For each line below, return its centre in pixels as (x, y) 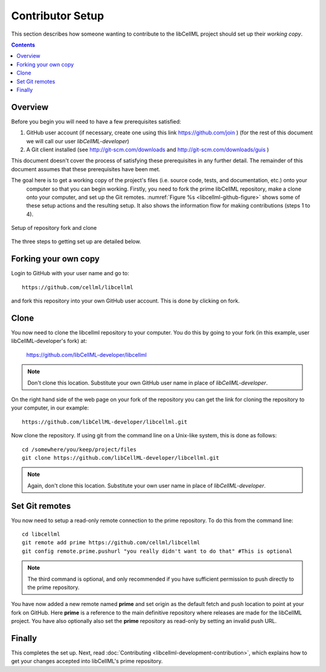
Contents (23, 45)
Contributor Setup (58, 16)
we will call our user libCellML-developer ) (78, 141)
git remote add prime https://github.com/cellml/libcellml (111, 543)
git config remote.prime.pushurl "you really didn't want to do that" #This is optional (157, 551)
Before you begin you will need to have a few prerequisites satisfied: (96, 122)
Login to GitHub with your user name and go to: (70, 273)
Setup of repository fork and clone (54, 228)
